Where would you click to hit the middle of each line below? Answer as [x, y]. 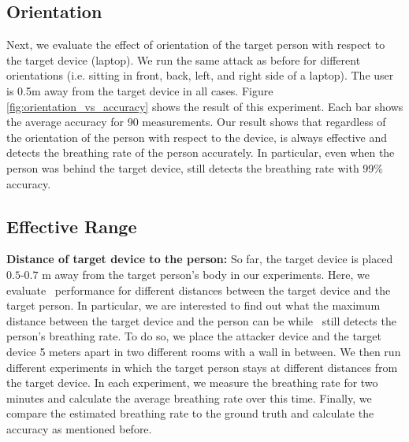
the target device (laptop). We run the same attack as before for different [184, 59]
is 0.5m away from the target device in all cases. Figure [140, 90]
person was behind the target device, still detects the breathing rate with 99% [195, 167]
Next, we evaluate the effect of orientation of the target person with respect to [196, 45]
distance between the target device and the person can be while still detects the [201, 320]
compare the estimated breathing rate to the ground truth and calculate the [190, 413]
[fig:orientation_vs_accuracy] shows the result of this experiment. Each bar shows [205, 106]
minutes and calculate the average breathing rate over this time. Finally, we [189, 397]
